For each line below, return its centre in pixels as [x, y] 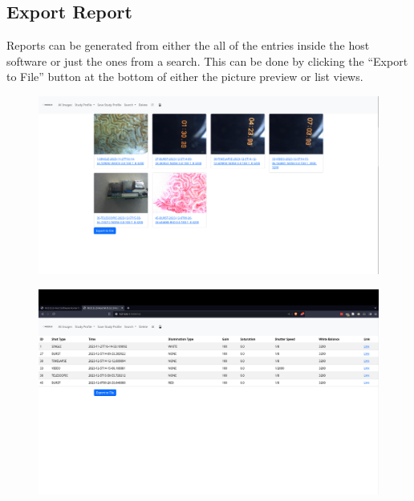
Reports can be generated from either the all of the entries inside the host [188, 45]
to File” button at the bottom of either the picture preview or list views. [185, 77]
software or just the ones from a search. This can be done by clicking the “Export [207, 61]
